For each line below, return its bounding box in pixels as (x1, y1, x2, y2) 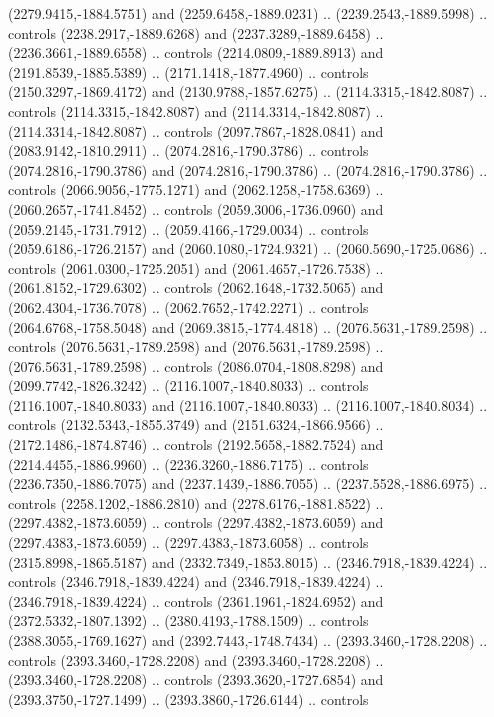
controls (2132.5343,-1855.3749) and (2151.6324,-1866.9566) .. (8, 414, 384, 435)
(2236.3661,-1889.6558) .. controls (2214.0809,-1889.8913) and (8, 42, 384, 63)
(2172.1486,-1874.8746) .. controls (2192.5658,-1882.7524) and (8, 434, 384, 455)
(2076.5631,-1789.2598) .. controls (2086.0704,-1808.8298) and (8, 355, 384, 376)
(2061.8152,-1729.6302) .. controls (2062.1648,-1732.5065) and (8, 277, 384, 298)
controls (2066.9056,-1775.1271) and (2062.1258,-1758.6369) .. (8, 179, 384, 200)
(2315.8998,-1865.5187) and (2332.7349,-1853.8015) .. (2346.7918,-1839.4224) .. (8, 551, 488, 572)
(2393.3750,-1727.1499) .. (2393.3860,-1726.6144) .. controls (8, 688, 369, 709)
